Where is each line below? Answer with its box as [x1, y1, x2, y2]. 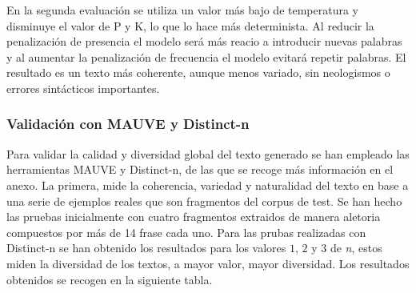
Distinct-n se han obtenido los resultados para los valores [6, 239, 286, 256]
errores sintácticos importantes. [6, 79, 160, 96]
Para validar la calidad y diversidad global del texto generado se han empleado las [6, 145, 410, 162]
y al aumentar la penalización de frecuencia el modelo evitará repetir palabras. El [6, 48, 406, 65]
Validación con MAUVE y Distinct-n [6, 114, 250, 134]
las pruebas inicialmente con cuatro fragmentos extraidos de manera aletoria [6, 208, 381, 225]
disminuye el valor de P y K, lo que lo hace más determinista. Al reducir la [6, 17, 374, 34]
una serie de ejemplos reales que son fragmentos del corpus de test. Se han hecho [6, 192, 402, 209]
